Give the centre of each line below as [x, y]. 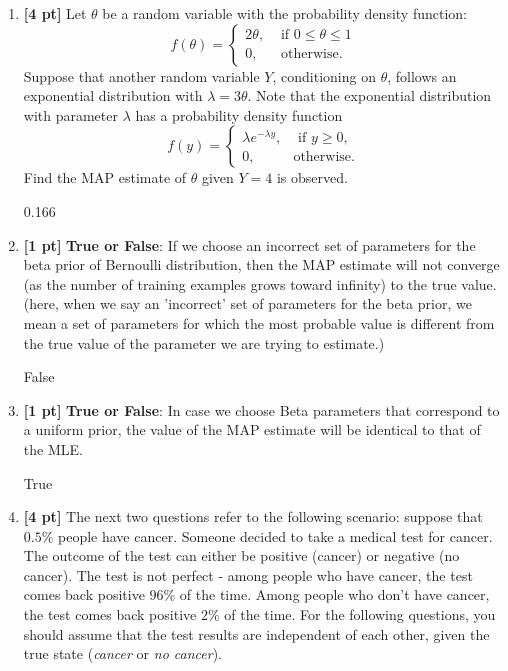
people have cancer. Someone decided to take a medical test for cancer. [275, 535]
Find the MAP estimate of [105, 177]
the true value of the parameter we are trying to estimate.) [204, 342]
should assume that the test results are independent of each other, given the [256, 633]
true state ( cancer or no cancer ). [122, 653]
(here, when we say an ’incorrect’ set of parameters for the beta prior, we [247, 303]
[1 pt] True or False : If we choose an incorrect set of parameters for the [249, 244]
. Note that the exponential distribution [369, 95]
